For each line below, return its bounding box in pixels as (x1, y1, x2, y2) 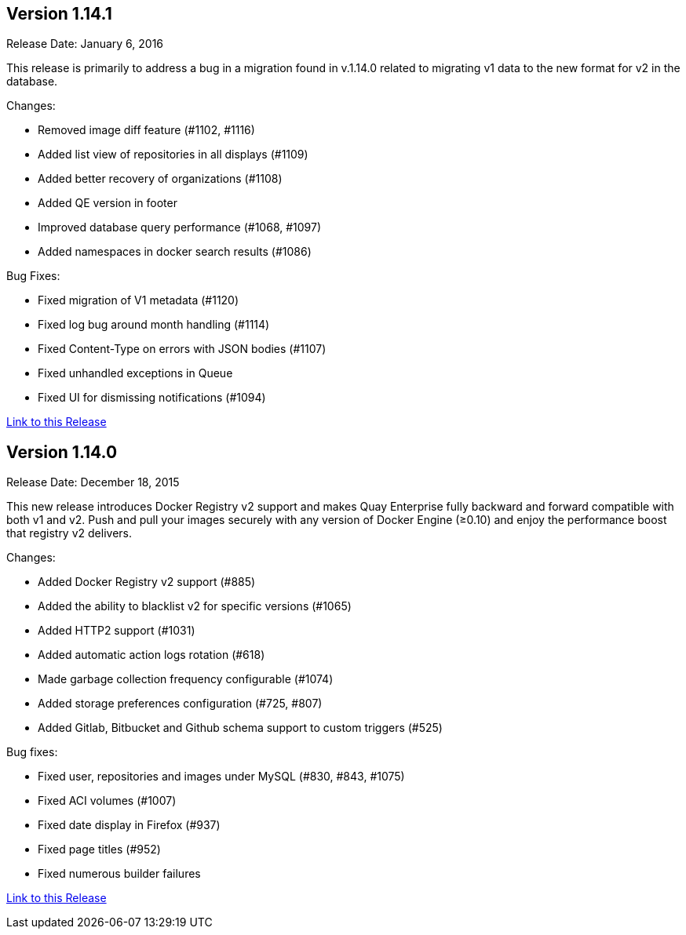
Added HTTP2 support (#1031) (38, 624, 195, 638)
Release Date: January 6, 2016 (6, 37, 164, 51)
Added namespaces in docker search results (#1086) (38, 245, 312, 259)
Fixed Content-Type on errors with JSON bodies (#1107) (38, 342, 327, 356)
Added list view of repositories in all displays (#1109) (38, 147, 308, 162)
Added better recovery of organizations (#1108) (38, 172, 283, 186)
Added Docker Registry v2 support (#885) (38, 575, 256, 589)
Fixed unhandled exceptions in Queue (38, 366, 233, 380)
